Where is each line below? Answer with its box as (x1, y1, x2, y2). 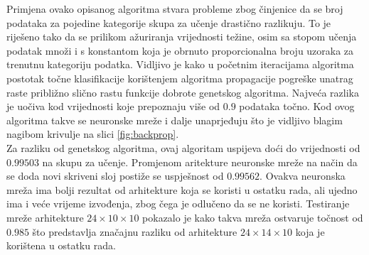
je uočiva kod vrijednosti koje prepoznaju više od (6, 99, 220, 114)
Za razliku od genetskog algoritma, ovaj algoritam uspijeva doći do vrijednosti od (6, 140, 360, 155)
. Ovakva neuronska (260, 168, 346, 183)
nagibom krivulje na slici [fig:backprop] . (6, 126, 179, 141)
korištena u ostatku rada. (6, 238, 116, 253)
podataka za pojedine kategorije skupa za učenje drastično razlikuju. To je (6, 15, 331, 30)
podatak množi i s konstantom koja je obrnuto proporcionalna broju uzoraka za (6, 43, 354, 58)
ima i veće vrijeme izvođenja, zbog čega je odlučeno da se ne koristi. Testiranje (6, 196, 350, 211)
